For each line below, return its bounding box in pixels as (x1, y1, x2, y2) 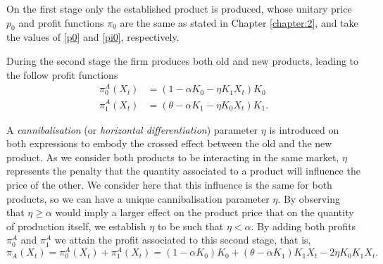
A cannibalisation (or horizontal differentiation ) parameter (6, 122, 258, 137)
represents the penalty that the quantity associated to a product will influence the (6, 163, 360, 178)
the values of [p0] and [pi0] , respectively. (6, 30, 180, 44)
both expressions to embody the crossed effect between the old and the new (6, 136, 332, 151)
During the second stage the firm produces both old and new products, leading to (6, 53, 359, 68)
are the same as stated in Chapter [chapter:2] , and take (120, 15, 358, 30)
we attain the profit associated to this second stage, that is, (54, 232, 311, 247)
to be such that (157, 218, 224, 233)
